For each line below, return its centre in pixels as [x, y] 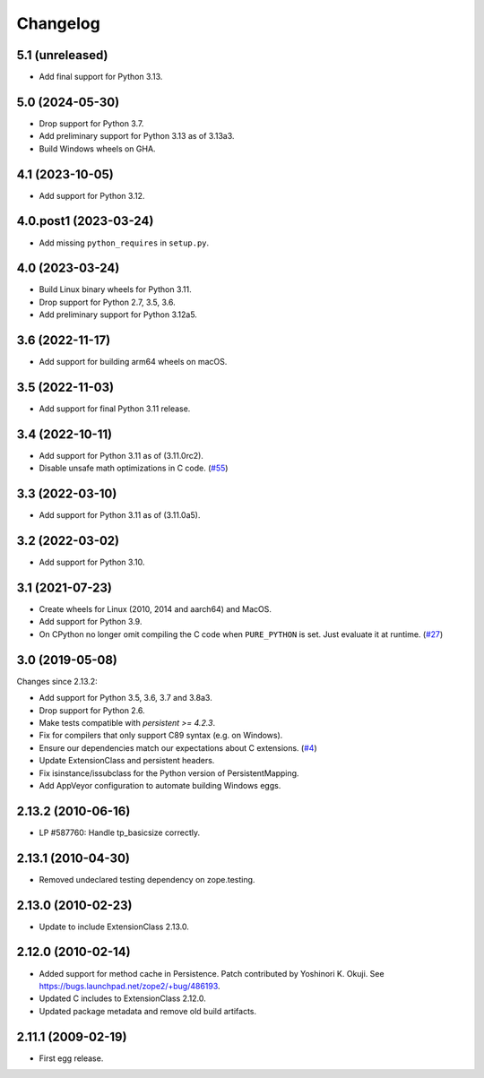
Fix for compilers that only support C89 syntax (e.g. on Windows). [161, 736]
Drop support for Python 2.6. [92, 710]
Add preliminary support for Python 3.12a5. [118, 315]
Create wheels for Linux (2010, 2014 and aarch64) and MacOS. [156, 609]
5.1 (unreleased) [62, 55]
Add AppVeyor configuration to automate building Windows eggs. [160, 785]
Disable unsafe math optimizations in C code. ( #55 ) [134, 468]
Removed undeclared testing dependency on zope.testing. [147, 879]
